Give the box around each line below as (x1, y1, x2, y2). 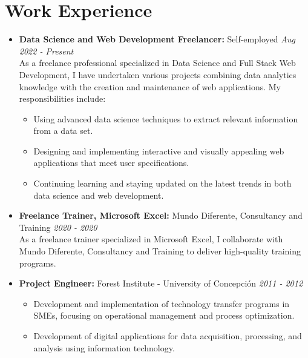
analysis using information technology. (33, 341, 175, 354)
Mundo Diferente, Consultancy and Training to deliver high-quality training (19, 245, 301, 257)
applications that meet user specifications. (33, 156, 189, 169)
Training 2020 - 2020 (19, 220, 97, 233)
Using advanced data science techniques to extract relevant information (33, 112, 298, 125)
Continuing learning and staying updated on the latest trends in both (33, 177, 292, 190)
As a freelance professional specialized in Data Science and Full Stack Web (19, 56, 296, 69)
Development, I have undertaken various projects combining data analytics (19, 68, 297, 81)
